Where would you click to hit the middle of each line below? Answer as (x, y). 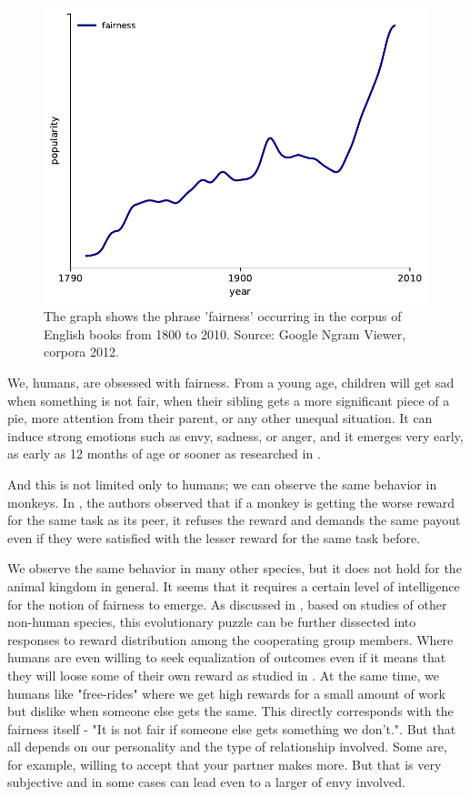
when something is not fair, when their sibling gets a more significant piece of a (229, 400)
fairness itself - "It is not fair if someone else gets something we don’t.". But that (232, 728)
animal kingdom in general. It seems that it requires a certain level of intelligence (234, 585)
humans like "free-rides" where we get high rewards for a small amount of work (226, 693)
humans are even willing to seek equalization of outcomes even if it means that (227, 657)
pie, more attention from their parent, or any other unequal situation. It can (220, 418)
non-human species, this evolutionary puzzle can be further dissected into (212, 622)
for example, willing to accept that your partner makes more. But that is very (225, 764)
